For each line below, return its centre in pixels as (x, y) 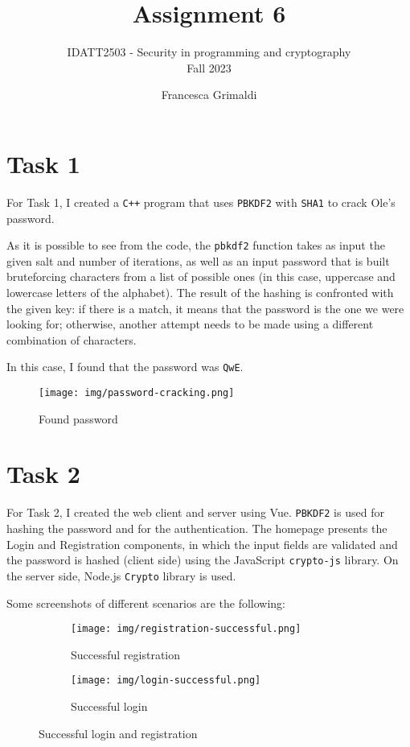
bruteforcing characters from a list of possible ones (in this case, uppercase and (201, 277)
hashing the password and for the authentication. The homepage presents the (197, 528)
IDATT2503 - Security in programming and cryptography (209, 52)
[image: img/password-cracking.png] (137, 392)
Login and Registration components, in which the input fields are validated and (202, 544)
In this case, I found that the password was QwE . (125, 367)
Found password (78, 418)
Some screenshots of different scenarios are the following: (146, 603)
